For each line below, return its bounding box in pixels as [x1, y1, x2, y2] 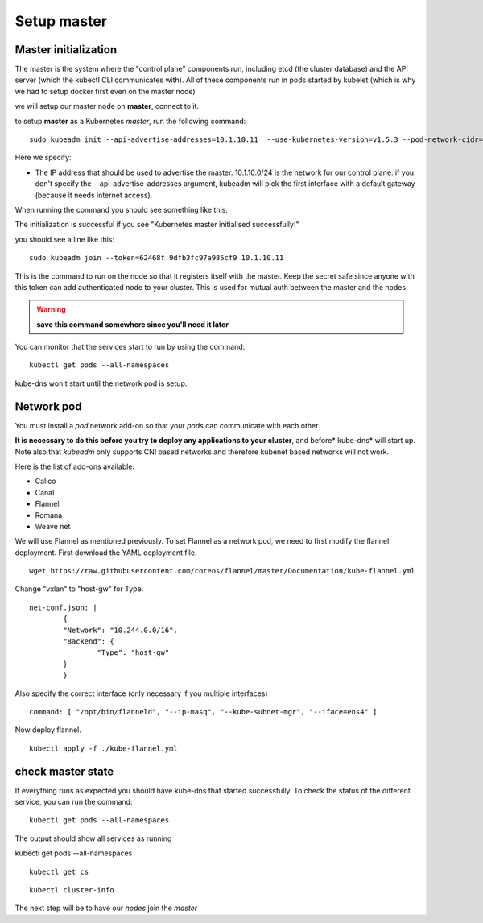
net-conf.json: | [29, 602, 97, 612]
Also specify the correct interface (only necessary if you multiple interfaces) [14, 689, 269, 698]
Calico [35, 476, 56, 486]
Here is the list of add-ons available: [14, 461, 135, 471]
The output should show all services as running [14, 834, 172, 843]
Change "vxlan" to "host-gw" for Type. [14, 584, 144, 594]
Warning [36, 304, 66, 314]
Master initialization [14, 43, 118, 56]
